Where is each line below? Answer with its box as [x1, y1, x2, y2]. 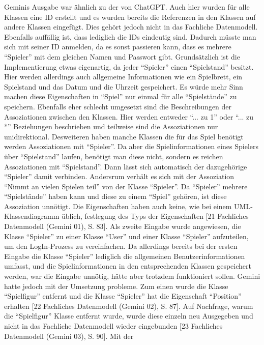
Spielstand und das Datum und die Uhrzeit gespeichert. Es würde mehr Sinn [4, 81, 243, 92]
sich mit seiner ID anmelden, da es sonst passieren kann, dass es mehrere [4, 41, 231, 52]
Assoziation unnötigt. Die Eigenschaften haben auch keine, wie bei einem [4, 200, 232, 211]
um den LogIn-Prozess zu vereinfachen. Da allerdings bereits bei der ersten [4, 241, 238, 251]
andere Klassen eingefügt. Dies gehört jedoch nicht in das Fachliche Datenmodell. [4, 21, 258, 32]
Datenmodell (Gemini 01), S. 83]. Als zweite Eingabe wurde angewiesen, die [4, 221, 241, 232]
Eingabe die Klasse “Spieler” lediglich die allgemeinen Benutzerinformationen [4, 250, 245, 261]
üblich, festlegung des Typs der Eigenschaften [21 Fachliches [61, 211, 249, 221]
